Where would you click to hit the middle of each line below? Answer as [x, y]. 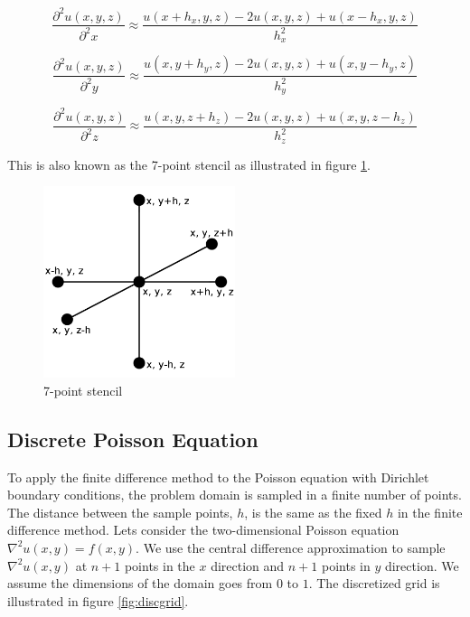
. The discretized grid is [374, 583]
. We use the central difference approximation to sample [291, 547]
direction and [248, 565]
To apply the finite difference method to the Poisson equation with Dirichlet [218, 477]
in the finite [430, 512]
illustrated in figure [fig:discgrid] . [98, 600]
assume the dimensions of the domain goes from [140, 583]
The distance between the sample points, [120, 512]
